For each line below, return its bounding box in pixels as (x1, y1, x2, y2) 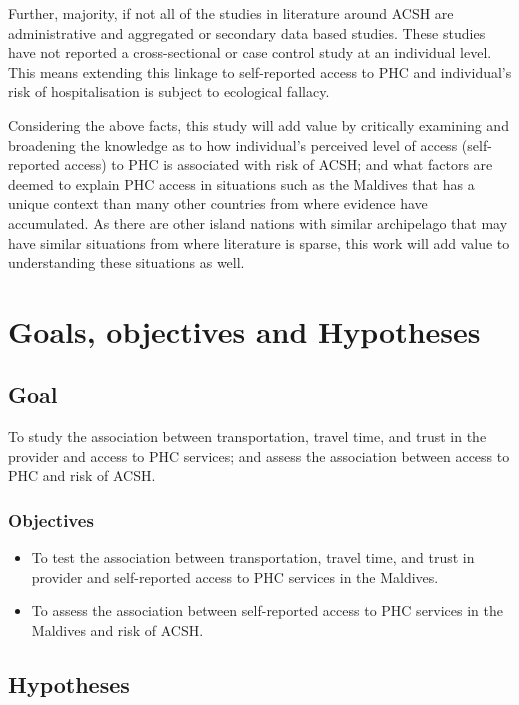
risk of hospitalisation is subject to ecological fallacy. (8, 81, 330, 102)
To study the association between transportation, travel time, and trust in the (8, 426, 487, 447)
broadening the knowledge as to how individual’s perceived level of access (8, 134, 458, 155)
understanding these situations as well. (8, 252, 245, 273)
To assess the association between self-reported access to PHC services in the (31, 600, 504, 621)
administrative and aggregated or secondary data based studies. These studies (8, 22, 486, 43)
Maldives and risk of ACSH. (31, 620, 204, 641)
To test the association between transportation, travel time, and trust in (31, 547, 475, 568)
